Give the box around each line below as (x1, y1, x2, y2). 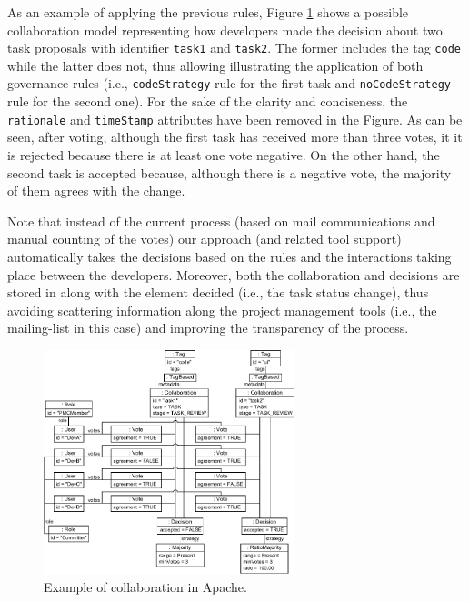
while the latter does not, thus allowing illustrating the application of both (7, 55, 424, 75)
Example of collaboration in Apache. (44, 577, 247, 596)
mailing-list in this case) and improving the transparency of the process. (7, 318, 409, 337)
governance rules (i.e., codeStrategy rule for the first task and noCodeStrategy (7, 74, 451, 93)
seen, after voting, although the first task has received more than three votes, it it (7, 127, 463, 146)
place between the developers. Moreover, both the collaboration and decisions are (7, 265, 460, 284)
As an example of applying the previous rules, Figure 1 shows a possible (7, 3, 409, 21)
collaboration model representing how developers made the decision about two (7, 20, 443, 39)
